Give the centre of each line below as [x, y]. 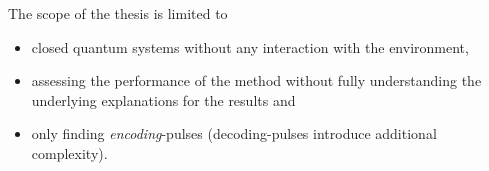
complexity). [69, 152]
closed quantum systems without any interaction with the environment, [250, 46]
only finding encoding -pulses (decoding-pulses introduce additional [234, 133]
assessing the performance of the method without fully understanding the [256, 80]
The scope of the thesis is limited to [118, 13]
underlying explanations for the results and [163, 99]
